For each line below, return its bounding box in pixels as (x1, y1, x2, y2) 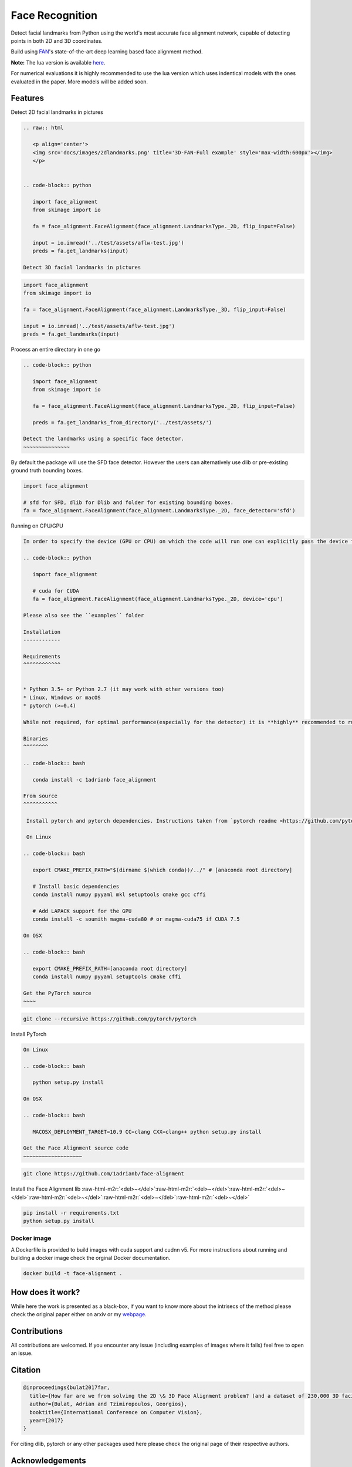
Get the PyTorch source (23, 989, 92, 996)
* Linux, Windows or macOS (23, 694, 101, 701)
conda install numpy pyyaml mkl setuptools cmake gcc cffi (32, 891, 206, 898)
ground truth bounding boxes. (11, 467, 83, 474)
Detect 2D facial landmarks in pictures (11, 109, 104, 116)
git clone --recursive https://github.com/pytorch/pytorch (23, 1015, 197, 1022)
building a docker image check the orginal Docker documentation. (11, 1255, 171, 1262)
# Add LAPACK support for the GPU (32, 907, 132, 914)
